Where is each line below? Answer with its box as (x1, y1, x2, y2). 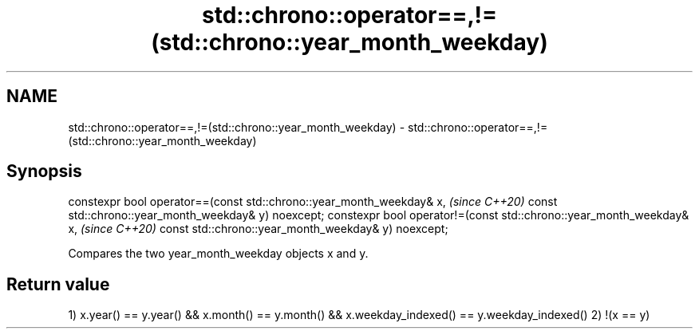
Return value (6, 274, 110, 294)
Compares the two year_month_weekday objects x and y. (68, 246, 369, 261)
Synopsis (6, 161, 82, 182)
